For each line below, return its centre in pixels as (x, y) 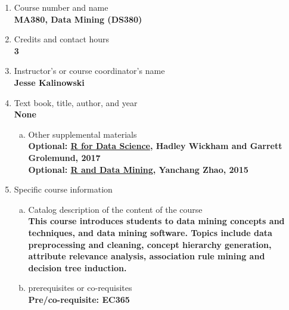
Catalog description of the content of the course (115, 209)
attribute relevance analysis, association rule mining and (147, 256)
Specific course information (63, 189)
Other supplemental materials (83, 134)
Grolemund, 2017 (64, 157)
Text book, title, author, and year (76, 102)
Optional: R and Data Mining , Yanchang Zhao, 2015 (138, 169)
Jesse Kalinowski (49, 82)
